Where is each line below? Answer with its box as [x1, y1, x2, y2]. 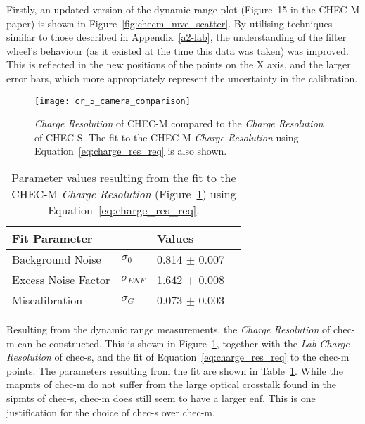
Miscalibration [12, 292, 83, 308]
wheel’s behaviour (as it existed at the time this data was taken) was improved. [6, 43, 349, 58]
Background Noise [12, 251, 101, 267]
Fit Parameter [12, 230, 93, 246]
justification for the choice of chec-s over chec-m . [6, 404, 215, 419]
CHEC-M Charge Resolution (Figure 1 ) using [11, 186, 236, 202]
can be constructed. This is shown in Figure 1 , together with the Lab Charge [18, 335, 350, 350]
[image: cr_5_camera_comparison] [34, 96, 191, 106]
